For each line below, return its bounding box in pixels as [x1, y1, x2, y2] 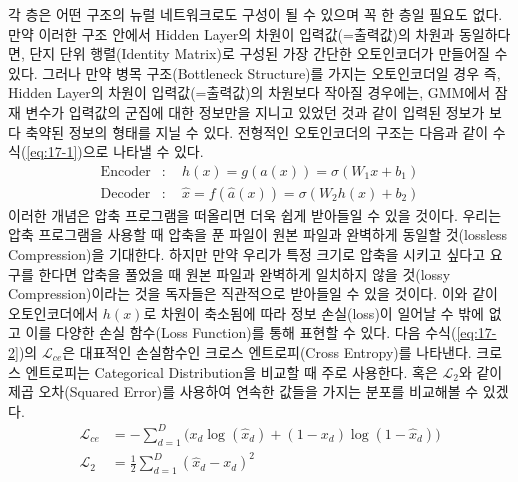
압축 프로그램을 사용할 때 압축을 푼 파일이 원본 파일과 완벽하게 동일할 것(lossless [8, 224, 508, 245]
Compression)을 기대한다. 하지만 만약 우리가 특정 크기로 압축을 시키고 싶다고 [8, 244, 486, 264]
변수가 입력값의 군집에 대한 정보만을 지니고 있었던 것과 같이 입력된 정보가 [25, 101, 485, 122]
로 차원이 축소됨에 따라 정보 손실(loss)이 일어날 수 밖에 [143, 302, 484, 323]
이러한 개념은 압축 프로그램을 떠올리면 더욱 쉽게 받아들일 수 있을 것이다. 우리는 [8, 204, 502, 225]
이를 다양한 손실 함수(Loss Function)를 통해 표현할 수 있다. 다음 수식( [25, 322, 457, 343]
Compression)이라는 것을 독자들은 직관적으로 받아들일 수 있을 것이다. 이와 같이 [8, 283, 498, 304]
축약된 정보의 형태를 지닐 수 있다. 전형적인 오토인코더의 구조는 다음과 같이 [25, 121, 489, 142]
